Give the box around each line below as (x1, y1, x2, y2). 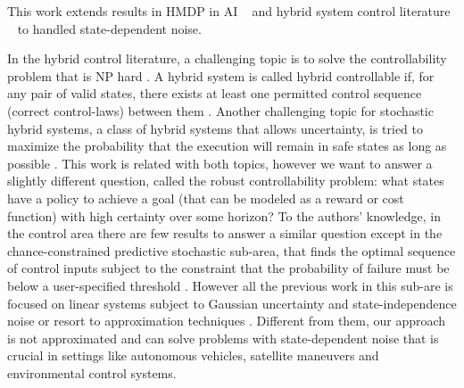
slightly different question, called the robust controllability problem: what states (7, 171, 444, 190)
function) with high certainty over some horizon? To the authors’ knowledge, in (7, 206, 442, 225)
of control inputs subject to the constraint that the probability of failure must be (7, 259, 450, 277)
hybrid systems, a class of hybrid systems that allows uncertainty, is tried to (7, 119, 424, 137)
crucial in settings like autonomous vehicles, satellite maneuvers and (7, 346, 379, 365)
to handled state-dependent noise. (17, 19, 202, 37)
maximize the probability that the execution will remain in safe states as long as (7, 136, 447, 155)
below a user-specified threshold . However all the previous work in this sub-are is (7, 276, 453, 294)
